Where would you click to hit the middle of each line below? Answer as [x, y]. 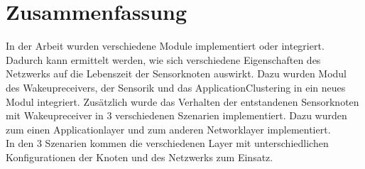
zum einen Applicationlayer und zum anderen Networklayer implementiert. [168, 129]
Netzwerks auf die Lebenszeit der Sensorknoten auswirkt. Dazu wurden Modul [176, 73]
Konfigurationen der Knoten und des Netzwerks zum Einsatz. [140, 157]
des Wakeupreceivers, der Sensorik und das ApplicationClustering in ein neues [176, 87]
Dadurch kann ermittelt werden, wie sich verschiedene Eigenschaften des [163, 59]
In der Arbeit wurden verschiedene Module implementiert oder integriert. [165, 46]
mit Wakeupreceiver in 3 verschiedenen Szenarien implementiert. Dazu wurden [176, 115]
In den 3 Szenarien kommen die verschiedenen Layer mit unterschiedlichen [167, 143]
